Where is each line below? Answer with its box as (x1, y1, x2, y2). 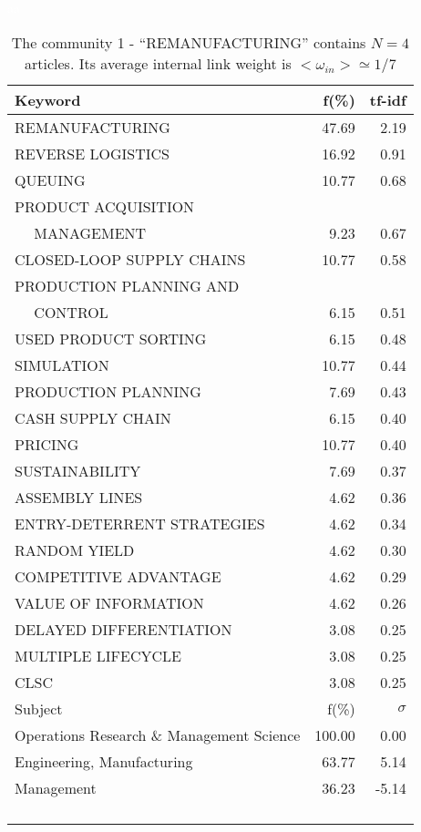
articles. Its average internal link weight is (25, 52, 292, 74)
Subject (15, 697, 63, 719)
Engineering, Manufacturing (15, 750, 193, 772)
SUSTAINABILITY (15, 459, 141, 481)
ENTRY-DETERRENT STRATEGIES (15, 512, 265, 534)
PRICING (15, 433, 79, 455)
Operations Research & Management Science (15, 724, 301, 745)
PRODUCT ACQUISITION (15, 195, 195, 217)
